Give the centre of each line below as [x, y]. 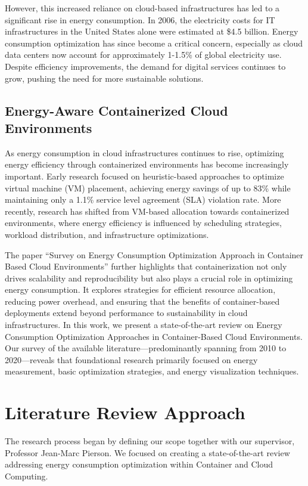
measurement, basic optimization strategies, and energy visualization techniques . [152, 371]
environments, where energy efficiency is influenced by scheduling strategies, [143, 223]
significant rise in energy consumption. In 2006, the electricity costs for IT [140, 19]
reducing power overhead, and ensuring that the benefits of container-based [142, 301]
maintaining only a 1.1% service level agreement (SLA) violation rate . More [143, 199]
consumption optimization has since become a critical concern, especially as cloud [154, 43]
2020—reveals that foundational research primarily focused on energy [131, 359]
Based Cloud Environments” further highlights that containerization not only [146, 266]
